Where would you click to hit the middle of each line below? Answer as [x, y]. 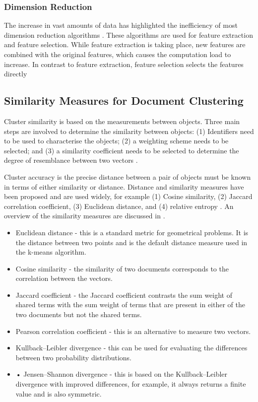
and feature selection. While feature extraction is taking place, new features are [125, 44]
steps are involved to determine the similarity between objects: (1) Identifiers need [129, 131]
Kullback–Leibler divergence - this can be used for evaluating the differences [131, 348]
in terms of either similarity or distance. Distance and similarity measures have [124, 186]
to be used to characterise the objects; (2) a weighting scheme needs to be [116, 141]
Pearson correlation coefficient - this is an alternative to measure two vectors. [133, 331]
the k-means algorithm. [51, 252]
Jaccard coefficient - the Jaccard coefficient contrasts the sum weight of [124, 295]
